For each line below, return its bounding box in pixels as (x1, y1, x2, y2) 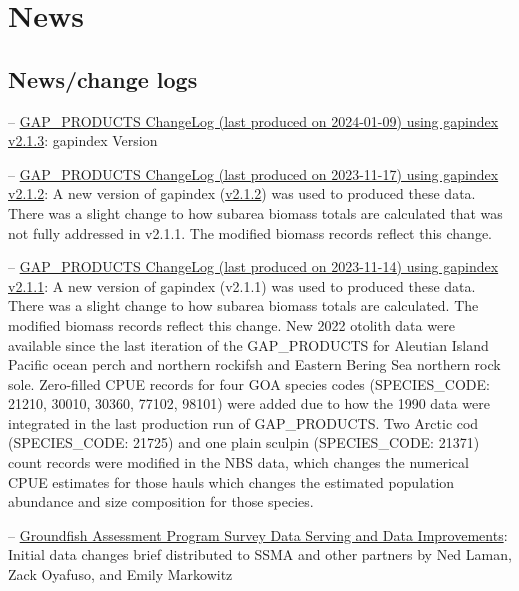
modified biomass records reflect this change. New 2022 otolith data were (8, 314, 455, 335)
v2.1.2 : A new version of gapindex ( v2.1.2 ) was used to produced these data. (8, 183, 476, 204)
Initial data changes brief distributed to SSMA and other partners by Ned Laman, (8, 544, 512, 565)
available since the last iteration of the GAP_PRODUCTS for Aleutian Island (8, 334, 489, 355)
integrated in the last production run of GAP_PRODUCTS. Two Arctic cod (8, 412, 479, 433)
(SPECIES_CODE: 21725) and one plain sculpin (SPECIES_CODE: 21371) (8, 432, 480, 453)
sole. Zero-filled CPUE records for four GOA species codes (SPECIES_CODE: (8, 373, 490, 394)
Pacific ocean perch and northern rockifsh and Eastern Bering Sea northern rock (8, 354, 501, 375)
